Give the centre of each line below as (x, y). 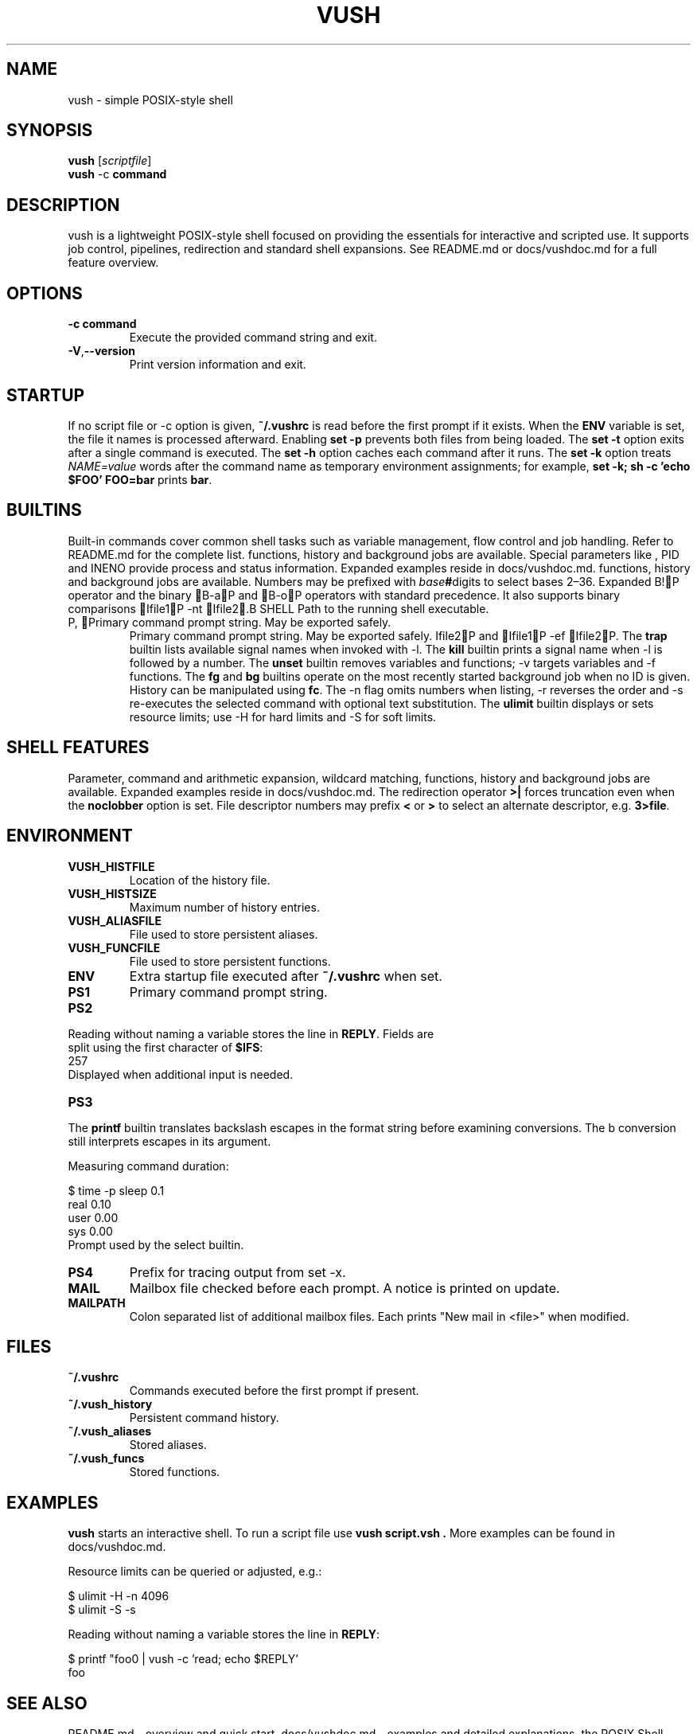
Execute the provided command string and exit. (253, 338)
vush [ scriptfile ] (110, 161)
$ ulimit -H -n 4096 (119, 1596)
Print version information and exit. (218, 365)
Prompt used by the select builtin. (156, 1244)
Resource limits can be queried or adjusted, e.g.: (195, 1572)
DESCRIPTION (63, 205)
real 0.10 (90, 1204)
